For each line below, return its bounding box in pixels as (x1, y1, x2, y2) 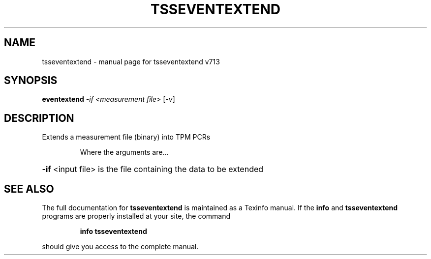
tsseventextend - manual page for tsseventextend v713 (42, 57, 220, 66)
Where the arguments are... (80, 148, 169, 157)
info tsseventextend (80, 227, 147, 236)
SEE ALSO (4, 182, 54, 195)
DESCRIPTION (4, 112, 74, 124)
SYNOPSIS (4, 74, 58, 87)
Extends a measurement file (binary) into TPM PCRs (42, 133, 211, 142)
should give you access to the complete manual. (42, 242, 199, 251)
